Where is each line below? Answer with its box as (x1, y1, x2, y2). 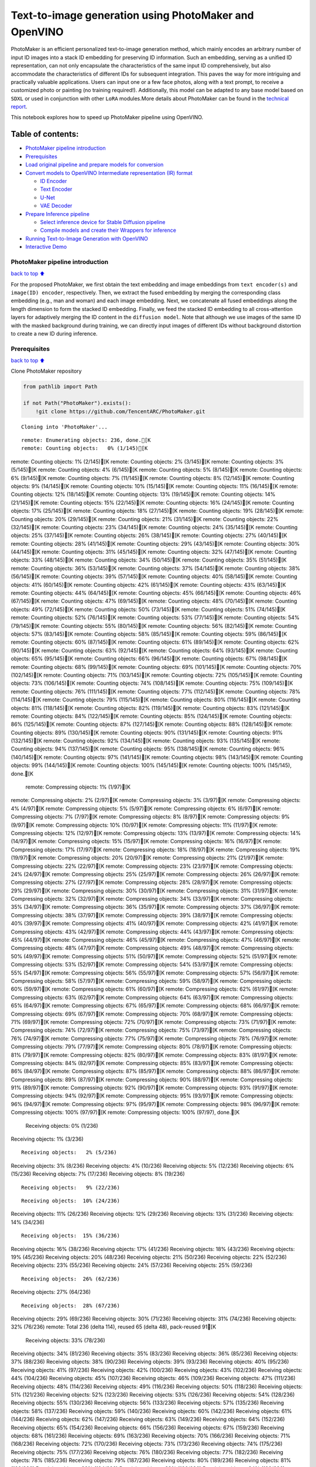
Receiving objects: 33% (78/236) (25, 1337, 105, 1344)
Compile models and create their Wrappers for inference (40, 227, 177, 234)
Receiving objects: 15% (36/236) (21, 1232, 120, 1239)
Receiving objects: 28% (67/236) (21, 1302, 120, 1309)
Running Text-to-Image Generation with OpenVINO (25, 235, 149, 242)
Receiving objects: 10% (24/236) (21, 1197, 120, 1204)
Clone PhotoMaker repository (11, 367, 82, 375)
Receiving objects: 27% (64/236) (11, 1289, 91, 1296)
